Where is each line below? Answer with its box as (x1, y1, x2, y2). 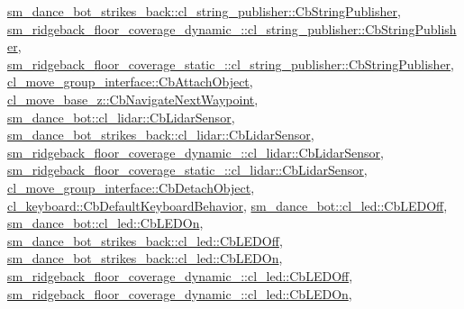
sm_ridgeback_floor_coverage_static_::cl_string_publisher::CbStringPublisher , (7, 54, 455, 73)
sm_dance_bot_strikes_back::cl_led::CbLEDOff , (7, 231, 283, 250)
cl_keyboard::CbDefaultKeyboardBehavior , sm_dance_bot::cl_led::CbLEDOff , (7, 195, 448, 214)
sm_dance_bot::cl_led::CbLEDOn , (7, 214, 204, 232)
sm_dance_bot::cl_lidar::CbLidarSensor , (7, 107, 235, 126)
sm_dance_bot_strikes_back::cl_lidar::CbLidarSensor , (7, 125, 314, 144)
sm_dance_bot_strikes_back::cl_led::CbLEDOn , (7, 249, 283, 268)
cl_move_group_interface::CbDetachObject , (7, 177, 255, 196)
